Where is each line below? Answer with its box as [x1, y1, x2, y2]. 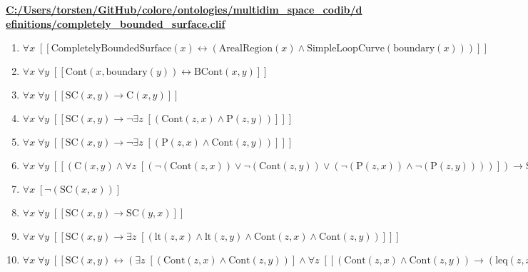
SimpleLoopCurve [307, 44, 385, 54]
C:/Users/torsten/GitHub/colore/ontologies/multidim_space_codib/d [6, 2, 362, 16]
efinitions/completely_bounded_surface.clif [6, 16, 225, 31]
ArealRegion [218, 44, 273, 54]
